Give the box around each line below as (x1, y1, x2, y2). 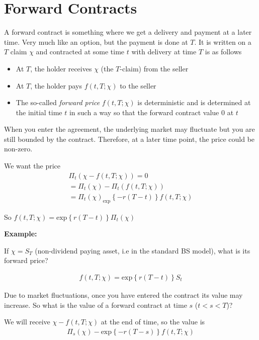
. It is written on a (194, 36, 251, 47)
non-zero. (4, 143, 33, 154)
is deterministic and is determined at (137, 97, 251, 108)
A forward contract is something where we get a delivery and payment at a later (4, 27, 252, 37)
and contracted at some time (36, 46, 125, 57)
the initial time (16, 107, 62, 117)
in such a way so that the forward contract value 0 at (69, 107, 234, 117)
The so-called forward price (16, 97, 100, 108)
